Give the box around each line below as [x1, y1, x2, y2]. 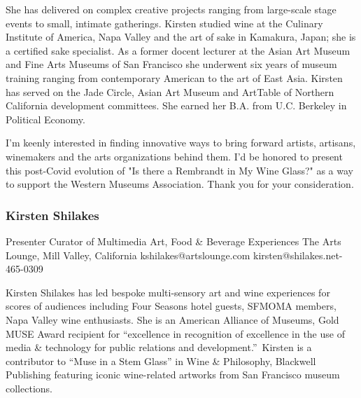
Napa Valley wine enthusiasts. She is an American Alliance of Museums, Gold [6, 312, 339, 327]
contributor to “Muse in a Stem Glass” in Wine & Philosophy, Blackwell [6, 353, 316, 368]
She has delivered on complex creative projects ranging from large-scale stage [6, 2, 337, 16]
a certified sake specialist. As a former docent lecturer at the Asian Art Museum [6, 43, 351, 57]
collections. [6, 380, 52, 395]
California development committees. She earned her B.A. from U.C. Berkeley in [6, 98, 347, 113]
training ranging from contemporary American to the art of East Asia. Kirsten [6, 70, 343, 85]
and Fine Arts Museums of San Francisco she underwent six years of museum [6, 57, 337, 71]
